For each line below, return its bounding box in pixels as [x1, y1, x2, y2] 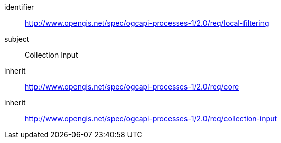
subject [4, 34, 29, 43]
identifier [4, 3, 34, 11]
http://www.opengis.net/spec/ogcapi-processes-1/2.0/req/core [25, 82, 239, 91]
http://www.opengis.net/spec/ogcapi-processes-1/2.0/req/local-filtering [25, 19, 269, 27]
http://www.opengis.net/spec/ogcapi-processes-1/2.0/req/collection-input [25, 114, 277, 123]
